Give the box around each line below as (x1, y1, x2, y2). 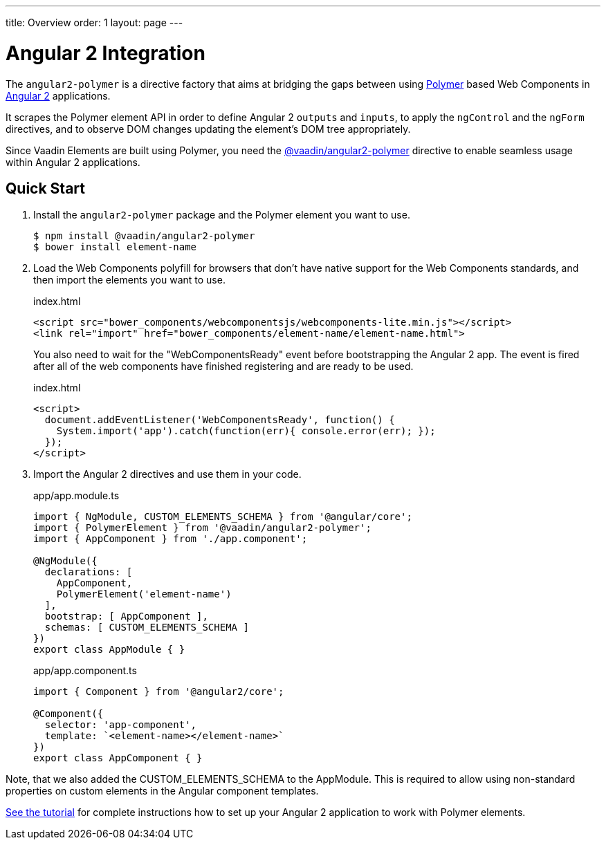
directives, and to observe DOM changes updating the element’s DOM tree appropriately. (6, 122, 411, 135)
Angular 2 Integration (6, 41, 205, 65)
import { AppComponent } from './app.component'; (33, 533, 308, 545)
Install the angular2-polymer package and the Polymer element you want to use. (33, 209, 410, 221)
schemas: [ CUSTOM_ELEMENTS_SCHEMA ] (44, 622, 249, 633)
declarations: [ (44, 566, 133, 578)
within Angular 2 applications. (6, 156, 140, 168)
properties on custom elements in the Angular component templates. (6, 785, 319, 797)
